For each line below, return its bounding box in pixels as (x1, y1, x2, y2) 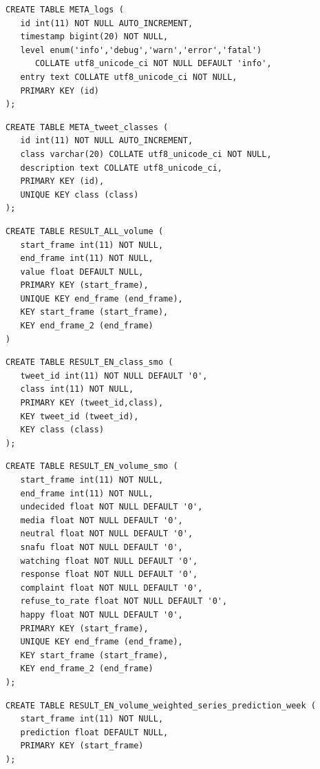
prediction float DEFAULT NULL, (20, 727, 169, 737)
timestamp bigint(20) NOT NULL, (20, 32, 169, 42)
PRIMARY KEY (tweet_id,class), (20, 398, 164, 408)
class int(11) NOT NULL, (20, 384, 134, 394)
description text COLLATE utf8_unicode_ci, (20, 162, 222, 173)
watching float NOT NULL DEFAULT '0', (20, 556, 198, 566)
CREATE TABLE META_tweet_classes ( (6, 122, 169, 132)
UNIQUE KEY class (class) (20, 189, 139, 200)
